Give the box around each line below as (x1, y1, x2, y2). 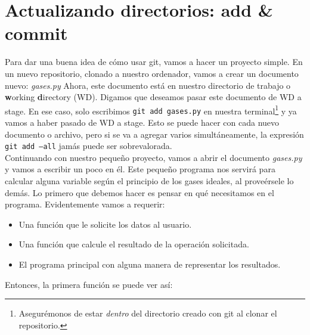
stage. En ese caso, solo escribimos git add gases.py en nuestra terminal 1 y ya (5, 103, 297, 117)
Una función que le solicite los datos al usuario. (18, 218, 192, 230)
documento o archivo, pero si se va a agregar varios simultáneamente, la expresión (5, 128, 304, 140)
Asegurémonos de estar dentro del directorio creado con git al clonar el (18, 307, 277, 320)
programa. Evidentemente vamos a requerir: (5, 198, 165, 210)
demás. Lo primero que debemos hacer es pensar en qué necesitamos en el (5, 186, 274, 198)
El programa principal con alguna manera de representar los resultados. (18, 258, 281, 270)
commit (5, 21, 68, 45)
